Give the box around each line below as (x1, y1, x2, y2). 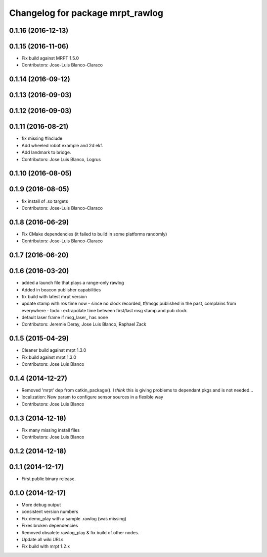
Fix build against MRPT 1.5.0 (21, 55, 79, 61)
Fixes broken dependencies (21, 523, 78, 529)
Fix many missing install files (21, 427, 80, 433)
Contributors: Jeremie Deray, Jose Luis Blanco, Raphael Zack (21, 321, 147, 327)
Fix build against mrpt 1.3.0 (21, 354, 77, 360)
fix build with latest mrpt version (21, 293, 88, 299)
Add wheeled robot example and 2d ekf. (21, 142, 103, 148)
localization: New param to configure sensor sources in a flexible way (21, 394, 163, 400)
